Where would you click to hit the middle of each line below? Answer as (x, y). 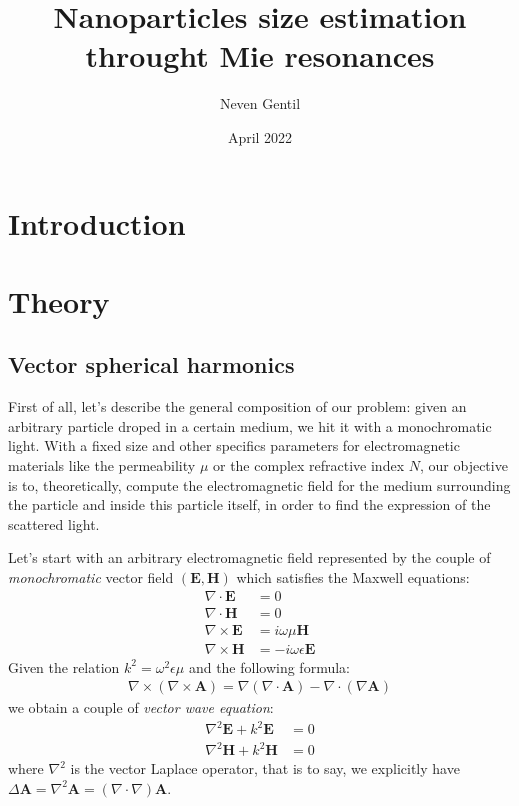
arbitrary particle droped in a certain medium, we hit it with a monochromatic (250, 425)
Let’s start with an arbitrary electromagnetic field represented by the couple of (249, 557)
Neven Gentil (260, 103)
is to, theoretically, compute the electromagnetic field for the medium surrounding (259, 484)
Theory (59, 300)
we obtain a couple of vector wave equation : (141, 707)
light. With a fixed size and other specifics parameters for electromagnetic (234, 445)
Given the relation (64, 666)
